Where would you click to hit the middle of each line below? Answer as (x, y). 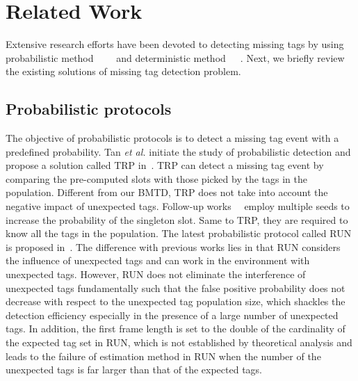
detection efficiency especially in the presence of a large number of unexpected (172, 315)
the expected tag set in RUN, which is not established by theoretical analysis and (179, 342)
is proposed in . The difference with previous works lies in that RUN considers (173, 246)
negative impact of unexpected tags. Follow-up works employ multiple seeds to (178, 206)
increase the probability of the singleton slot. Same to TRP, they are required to (177, 219)
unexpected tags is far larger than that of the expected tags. (134, 370)
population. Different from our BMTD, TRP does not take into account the (167, 192)
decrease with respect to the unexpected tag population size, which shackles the (176, 301)
